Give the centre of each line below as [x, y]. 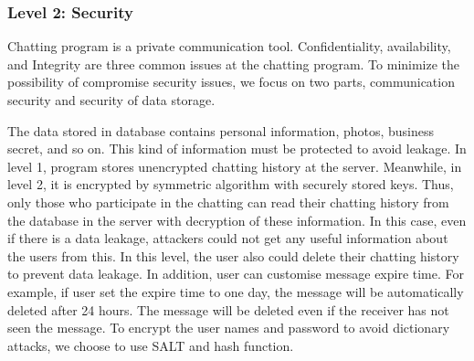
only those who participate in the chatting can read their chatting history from [228, 202]
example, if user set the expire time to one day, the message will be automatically [236, 291]
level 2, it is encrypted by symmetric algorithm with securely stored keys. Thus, [231, 184]
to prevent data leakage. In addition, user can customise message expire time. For [236, 274]
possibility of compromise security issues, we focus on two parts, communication [231, 82]
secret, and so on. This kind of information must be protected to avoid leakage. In [237, 149]
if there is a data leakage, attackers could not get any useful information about [228, 238]
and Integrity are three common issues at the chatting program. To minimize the [234, 64]
